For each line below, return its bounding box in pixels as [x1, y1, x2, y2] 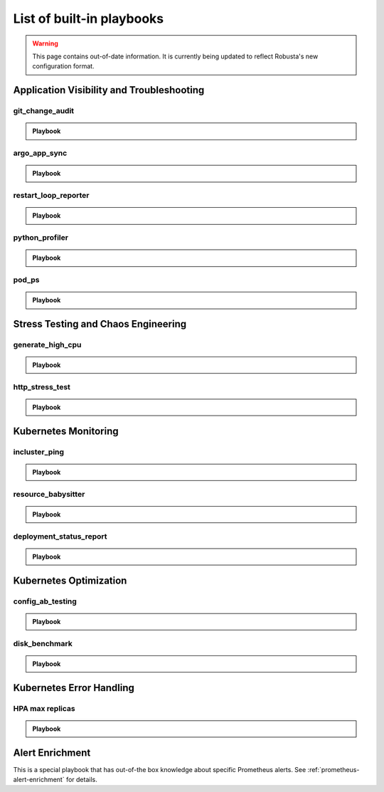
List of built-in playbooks [13, 11, 164, 26]
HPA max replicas [13, 703, 75, 713]
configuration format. [32, 62, 95, 70]
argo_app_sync [13, 148, 68, 158]
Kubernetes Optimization [13, 574, 127, 586]
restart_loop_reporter [13, 191, 90, 201]
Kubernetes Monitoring [13, 425, 119, 437]
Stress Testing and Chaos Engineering [13, 317, 187, 330]
